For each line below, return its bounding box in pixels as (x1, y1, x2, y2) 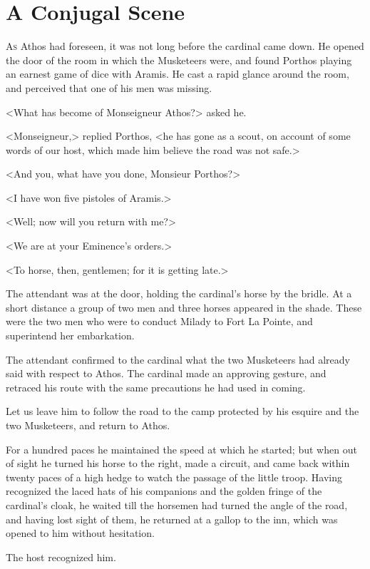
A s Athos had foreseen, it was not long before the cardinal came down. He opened (6, 39, 364, 53)
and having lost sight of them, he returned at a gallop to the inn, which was (6, 511, 338, 526)
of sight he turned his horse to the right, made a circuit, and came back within (6, 456, 350, 471)
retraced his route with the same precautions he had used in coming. (6, 379, 306, 394)
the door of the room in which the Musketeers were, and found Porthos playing (6, 52, 352, 67)
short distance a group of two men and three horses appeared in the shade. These (6, 299, 362, 314)
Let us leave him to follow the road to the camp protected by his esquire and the (6, 404, 359, 419)
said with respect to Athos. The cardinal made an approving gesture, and (6, 366, 327, 381)
